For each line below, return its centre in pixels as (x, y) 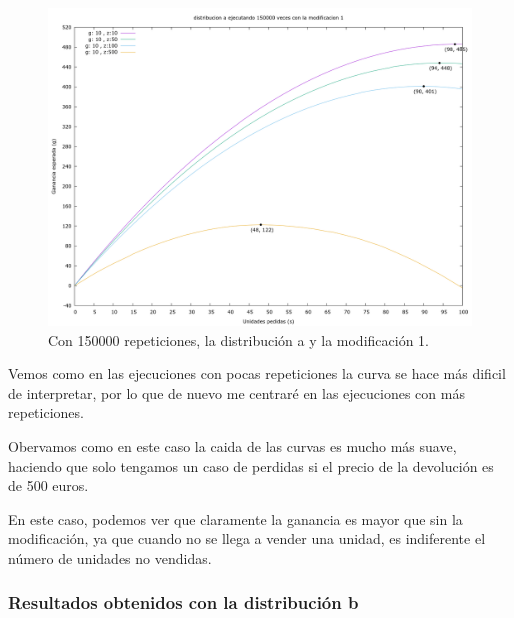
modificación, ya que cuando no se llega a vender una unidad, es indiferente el (247, 538)
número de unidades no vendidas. (110, 557)
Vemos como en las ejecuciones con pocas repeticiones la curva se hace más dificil (257, 373)
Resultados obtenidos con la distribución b (183, 602)
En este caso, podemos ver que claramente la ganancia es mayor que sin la (235, 518)
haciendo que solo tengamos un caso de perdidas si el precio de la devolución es (251, 465)
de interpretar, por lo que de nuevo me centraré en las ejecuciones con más (236, 392)
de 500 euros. (48, 485)
